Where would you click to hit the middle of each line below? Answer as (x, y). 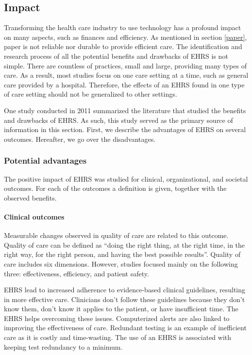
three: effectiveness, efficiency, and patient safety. (76, 273)
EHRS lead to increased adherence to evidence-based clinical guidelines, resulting (125, 290)
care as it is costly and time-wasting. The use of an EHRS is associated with (118, 337)
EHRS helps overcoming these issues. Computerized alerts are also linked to (117, 318)
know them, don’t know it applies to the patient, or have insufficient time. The (121, 309)
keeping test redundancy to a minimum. (63, 347)
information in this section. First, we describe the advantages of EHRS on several (125, 129)
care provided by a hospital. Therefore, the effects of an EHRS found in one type (124, 84)
